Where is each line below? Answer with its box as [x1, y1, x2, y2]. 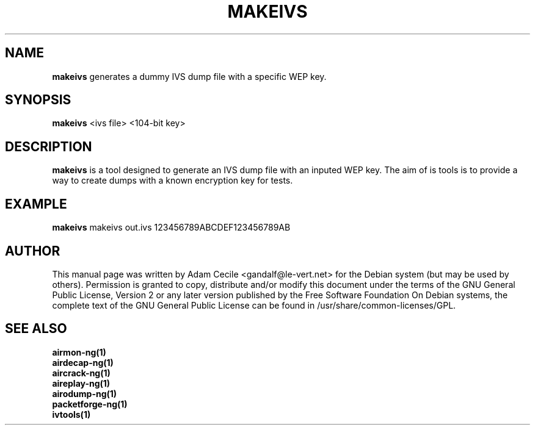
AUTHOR [5, 243, 60, 259]
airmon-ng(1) [52, 346, 106, 357]
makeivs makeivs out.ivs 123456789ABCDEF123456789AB [52, 222, 291, 233]
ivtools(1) [52, 409, 91, 420]
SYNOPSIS [5, 92, 71, 108]
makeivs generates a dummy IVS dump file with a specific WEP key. [52, 71, 327, 82]
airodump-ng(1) [52, 388, 117, 399]
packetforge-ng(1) [52, 398, 128, 409]
